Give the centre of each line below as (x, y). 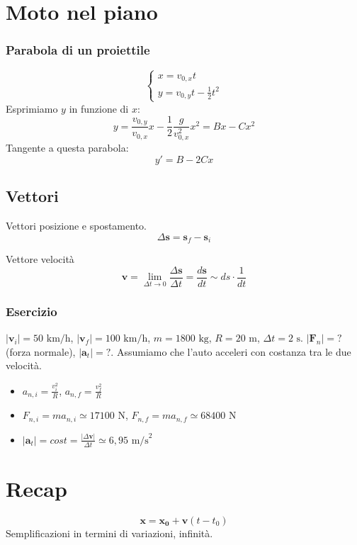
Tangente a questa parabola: (67, 148)
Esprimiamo (32, 108)
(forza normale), (41, 351)
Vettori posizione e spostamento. (76, 226)
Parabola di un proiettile (78, 50)
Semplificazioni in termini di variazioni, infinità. (109, 533)
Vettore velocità (40, 259)
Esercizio (32, 311)
